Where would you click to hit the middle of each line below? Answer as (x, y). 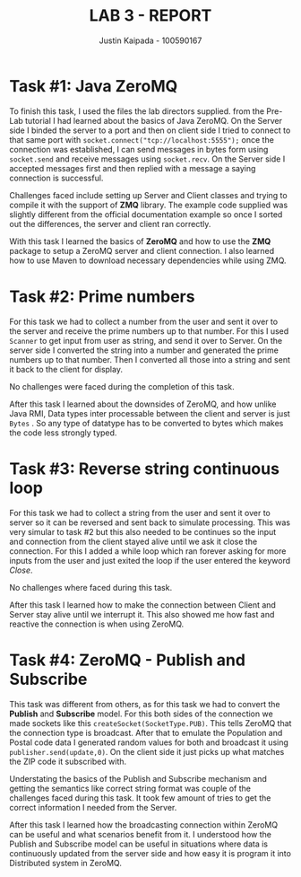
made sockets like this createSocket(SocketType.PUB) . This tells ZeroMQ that (150, 723)
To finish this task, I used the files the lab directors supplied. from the (137, 111)
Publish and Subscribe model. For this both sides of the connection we (141, 714)
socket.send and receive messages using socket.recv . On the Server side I (147, 159)
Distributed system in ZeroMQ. (66, 863)
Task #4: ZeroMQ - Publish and (128, 660)
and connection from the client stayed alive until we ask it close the (133, 541)
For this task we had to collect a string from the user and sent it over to (140, 513)
